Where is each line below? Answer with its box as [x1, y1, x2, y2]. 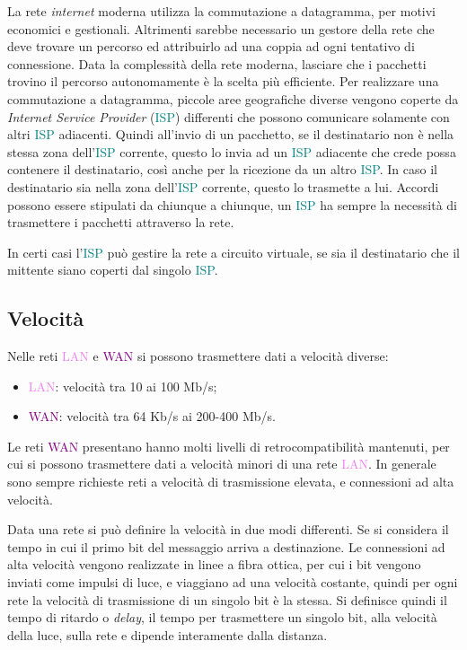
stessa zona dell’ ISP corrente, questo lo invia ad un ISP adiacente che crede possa [7, 142, 456, 161]
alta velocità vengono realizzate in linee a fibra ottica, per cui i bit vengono [7, 555, 421, 574]
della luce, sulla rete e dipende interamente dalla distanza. [7, 625, 328, 644]
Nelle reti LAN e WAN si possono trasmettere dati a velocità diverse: [7, 347, 389, 365]
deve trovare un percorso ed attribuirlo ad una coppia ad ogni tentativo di [7, 37, 415, 56]
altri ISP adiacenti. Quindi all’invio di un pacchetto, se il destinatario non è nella [7, 125, 454, 144]
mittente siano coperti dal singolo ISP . [7, 260, 218, 279]
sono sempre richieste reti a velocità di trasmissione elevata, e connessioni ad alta [7, 472, 454, 491]
